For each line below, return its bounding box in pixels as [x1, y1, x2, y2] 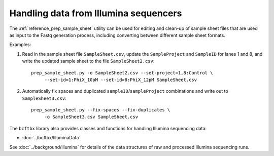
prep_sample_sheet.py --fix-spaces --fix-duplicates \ [31, 107, 170, 113]
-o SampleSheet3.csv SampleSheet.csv [44, 114, 139, 120]
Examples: [9, 42, 31, 48]
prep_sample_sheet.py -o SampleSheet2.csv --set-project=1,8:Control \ [31, 70, 213, 75]
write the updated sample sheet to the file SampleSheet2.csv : [22, 58, 155, 64]
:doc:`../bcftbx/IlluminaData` [22, 135, 81, 141]
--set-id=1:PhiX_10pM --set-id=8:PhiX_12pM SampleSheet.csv [44, 76, 197, 83]
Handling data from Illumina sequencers [9, 8, 182, 19]
